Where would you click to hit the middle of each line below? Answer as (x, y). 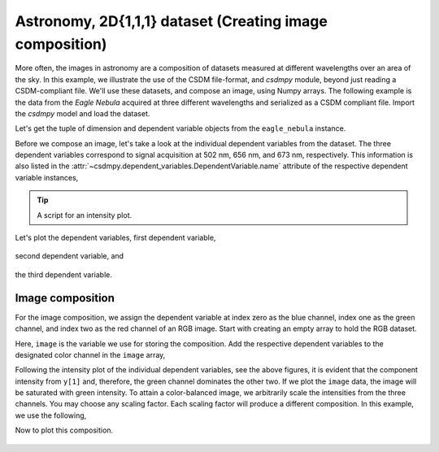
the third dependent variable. (64, 274)
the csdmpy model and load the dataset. (83, 113)
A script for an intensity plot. (85, 215)
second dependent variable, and (70, 256)
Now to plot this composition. (64, 430)
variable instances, (47, 177)
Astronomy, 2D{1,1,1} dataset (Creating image (172, 21)
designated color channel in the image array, (90, 354)
